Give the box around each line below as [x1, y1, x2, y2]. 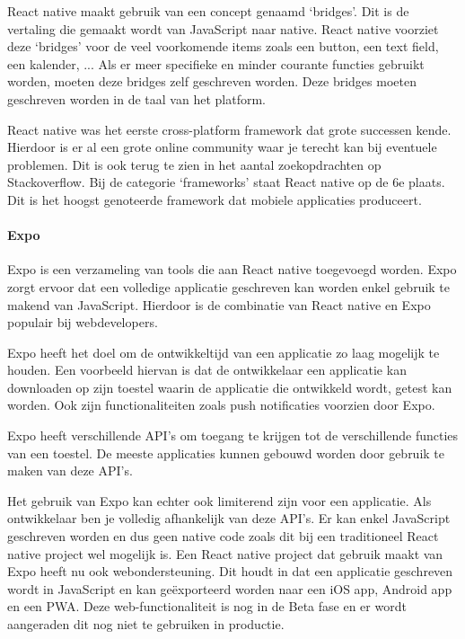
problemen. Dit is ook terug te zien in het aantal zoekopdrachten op [7, 155, 382, 173]
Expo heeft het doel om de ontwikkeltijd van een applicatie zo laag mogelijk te [7, 342, 440, 361]
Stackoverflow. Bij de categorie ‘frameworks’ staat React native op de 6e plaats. [7, 173, 445, 191]
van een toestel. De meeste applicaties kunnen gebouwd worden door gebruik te [7, 443, 445, 462]
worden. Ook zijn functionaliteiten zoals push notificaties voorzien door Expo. [7, 395, 435, 414]
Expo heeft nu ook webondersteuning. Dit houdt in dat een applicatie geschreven [7, 562, 453, 581]
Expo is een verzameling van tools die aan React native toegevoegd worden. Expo [7, 260, 457, 279]
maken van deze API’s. [7, 461, 133, 480]
